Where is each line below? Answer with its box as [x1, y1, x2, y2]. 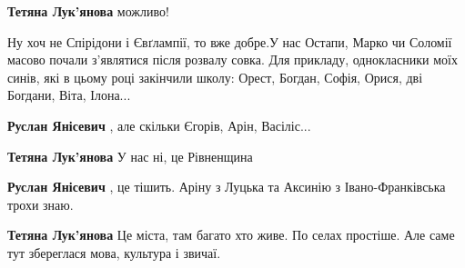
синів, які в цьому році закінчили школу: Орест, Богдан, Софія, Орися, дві [7, 67, 423, 86]
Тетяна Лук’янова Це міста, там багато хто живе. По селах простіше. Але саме [7, 225, 455, 244]
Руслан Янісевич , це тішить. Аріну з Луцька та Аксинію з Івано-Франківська [7, 177, 446, 196]
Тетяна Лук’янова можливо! [7, 2, 169, 20]
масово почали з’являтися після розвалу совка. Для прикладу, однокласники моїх [7, 50, 458, 69]
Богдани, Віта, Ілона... [7, 85, 131, 104]
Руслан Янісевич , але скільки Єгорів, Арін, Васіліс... [7, 115, 311, 134]
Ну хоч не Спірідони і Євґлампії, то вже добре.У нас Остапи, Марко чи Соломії [7, 32, 452, 51]
